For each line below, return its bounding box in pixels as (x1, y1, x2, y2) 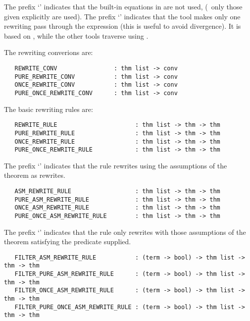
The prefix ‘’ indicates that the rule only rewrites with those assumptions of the (4, 226, 246, 237)
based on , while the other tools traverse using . (4, 30, 149, 41)
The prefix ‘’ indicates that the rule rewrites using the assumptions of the (4, 160, 227, 170)
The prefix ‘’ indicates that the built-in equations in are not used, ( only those (4, 1, 243, 11)
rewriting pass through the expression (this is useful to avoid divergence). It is (4, 21, 241, 31)
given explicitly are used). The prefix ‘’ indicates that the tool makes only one (4, 11, 241, 21)
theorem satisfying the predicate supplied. (4, 236, 131, 247)
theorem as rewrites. (4, 170, 65, 180)
